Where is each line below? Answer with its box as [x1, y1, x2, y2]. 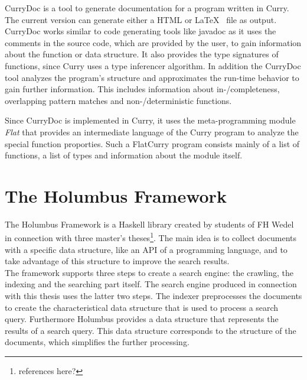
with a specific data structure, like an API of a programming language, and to [5, 243, 288, 255]
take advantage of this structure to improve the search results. [5, 255, 230, 267]
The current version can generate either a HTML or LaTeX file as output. [5, 13, 277, 25]
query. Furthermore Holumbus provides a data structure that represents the [5, 313, 279, 325]
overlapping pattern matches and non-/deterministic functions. [5, 94, 232, 106]
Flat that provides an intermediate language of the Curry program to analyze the [5, 125, 299, 138]
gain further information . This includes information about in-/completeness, [5, 83, 280, 95]
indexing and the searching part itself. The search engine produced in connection [5, 278, 297, 290]
